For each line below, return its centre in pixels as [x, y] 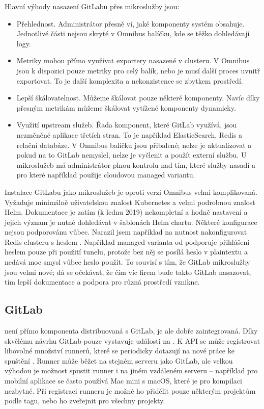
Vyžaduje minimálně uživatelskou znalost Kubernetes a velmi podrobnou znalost [130, 202]
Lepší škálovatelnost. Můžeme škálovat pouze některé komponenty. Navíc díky [138, 98]
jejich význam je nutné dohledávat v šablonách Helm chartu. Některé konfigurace [131, 222]
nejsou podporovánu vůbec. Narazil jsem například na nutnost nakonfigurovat [126, 232]
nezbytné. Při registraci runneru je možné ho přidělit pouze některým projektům [130, 390]
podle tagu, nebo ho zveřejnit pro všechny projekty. [85, 401]
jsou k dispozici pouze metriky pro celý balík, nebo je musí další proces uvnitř [138, 70]
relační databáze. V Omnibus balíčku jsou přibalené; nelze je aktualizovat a [134, 145]
